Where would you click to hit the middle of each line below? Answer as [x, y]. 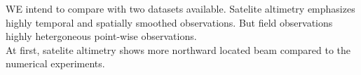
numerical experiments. [55, 63]
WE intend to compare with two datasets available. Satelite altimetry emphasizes [180, 8]
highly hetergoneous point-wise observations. [101, 36]
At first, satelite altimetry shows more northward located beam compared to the [178, 49]
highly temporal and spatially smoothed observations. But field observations [169, 22]
